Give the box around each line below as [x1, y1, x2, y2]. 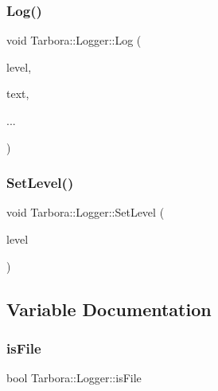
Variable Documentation [6, 296, 212, 321]
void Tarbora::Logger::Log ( [6, 32, 142, 49]
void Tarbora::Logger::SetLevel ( [6, 204, 165, 221]
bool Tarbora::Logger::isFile [6, 369, 142, 386]
